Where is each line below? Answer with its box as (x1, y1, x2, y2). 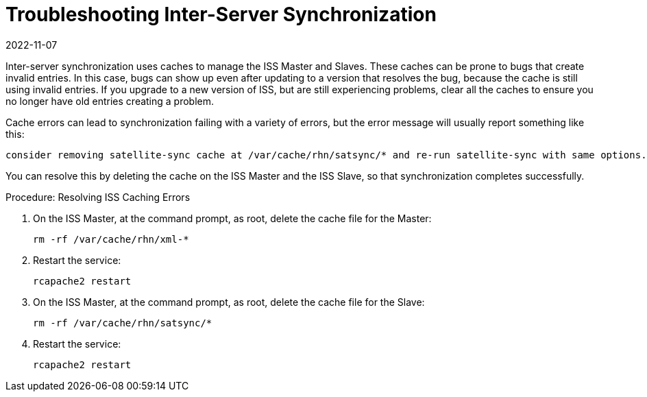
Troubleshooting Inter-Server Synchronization (5, 3, 437, 26)
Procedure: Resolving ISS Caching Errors (5, 191, 191, 203)
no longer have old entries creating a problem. (5, 95, 215, 107)
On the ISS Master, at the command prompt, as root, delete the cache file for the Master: (33, 212, 432, 224)
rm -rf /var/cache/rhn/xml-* (33, 233, 189, 245)
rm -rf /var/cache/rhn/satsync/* (33, 317, 212, 328)
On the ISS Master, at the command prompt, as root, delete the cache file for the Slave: (33, 296, 425, 308)
